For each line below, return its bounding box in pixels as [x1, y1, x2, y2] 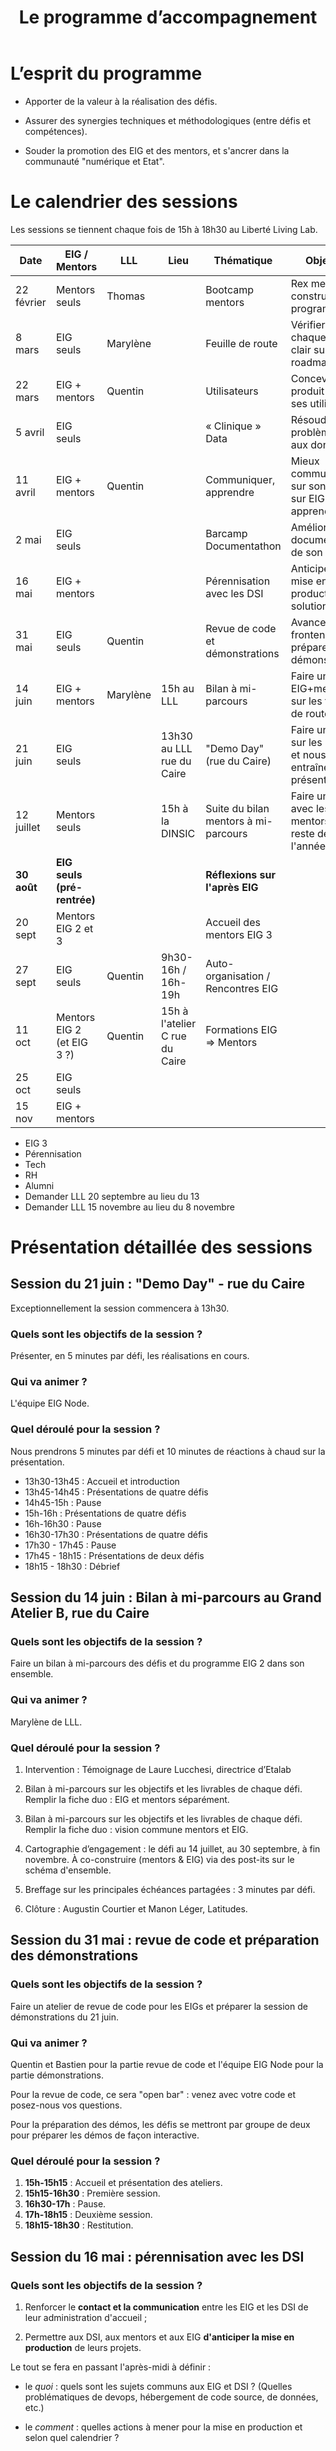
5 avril [15, 425, 45, 439]
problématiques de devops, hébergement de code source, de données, [24, 2391, 319, 2403]
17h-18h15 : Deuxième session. [24, 2209, 153, 2221]
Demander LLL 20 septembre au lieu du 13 [24, 1190, 200, 1202]
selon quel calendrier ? [24, 2432, 120, 2444]
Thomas [106, 289, 146, 303]
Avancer [290, 615, 330, 629]
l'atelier [161, 1016, 197, 1030]
